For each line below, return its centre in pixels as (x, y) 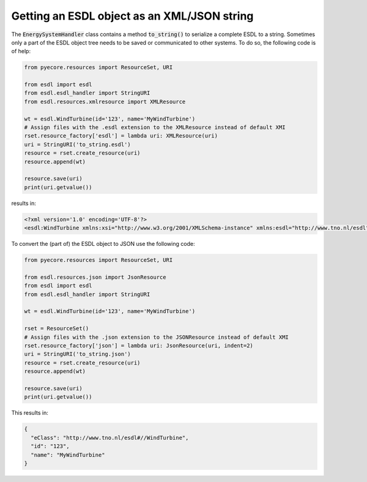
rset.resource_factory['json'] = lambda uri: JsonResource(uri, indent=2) (139, 346)
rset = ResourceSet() (57, 328)
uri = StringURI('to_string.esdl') (77, 144)
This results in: (30, 413)
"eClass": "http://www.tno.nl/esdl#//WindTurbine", (110, 438)
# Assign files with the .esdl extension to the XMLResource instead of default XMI (155, 128)
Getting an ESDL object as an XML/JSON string (132, 16)
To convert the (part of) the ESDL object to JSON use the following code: (103, 244)
